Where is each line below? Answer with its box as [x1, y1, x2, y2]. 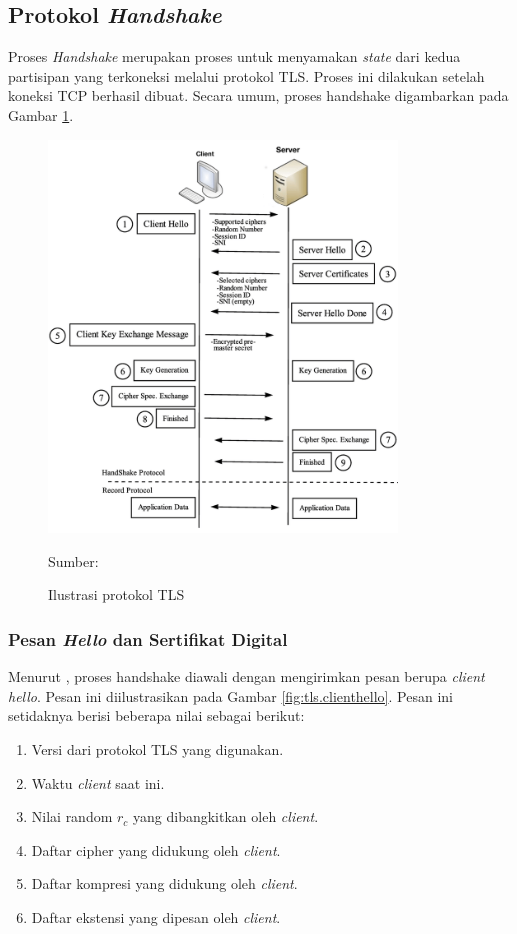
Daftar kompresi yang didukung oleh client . [31, 873, 298, 894]
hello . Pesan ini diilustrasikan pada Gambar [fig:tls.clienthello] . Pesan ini [8, 685, 453, 706]
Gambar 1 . [8, 104, 74, 125]
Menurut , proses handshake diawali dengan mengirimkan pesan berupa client [8, 666, 485, 687]
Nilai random [31, 806, 113, 827]
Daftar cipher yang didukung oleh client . [31, 839, 281, 860]
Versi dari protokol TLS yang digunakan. [31, 739, 284, 759]
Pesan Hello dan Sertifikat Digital [8, 626, 288, 651]
